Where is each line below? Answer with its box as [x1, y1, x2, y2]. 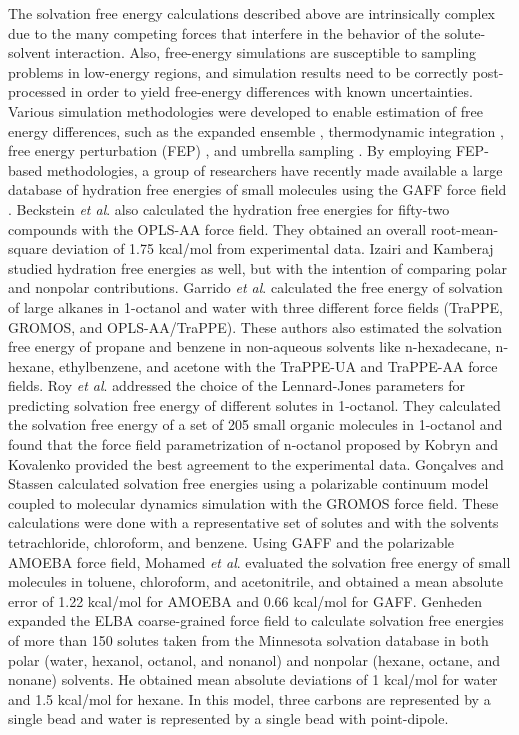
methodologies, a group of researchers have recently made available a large [46, 159, 503, 180]
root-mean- [430, 218, 499, 239]
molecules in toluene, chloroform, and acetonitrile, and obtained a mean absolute [8, 571, 503, 592]
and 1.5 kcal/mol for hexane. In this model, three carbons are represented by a [8, 688, 491, 709]
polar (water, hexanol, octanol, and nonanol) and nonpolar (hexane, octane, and [8, 649, 501, 670]
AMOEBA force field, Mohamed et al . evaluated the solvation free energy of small [8, 551, 511, 572]
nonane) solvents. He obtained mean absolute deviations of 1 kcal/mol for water [8, 669, 498, 690]
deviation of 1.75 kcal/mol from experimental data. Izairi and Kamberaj [52, 238, 494, 259]
